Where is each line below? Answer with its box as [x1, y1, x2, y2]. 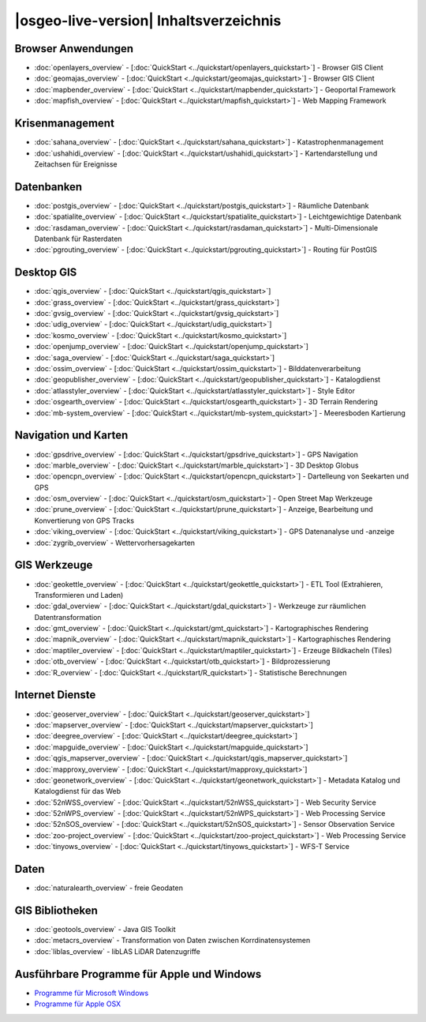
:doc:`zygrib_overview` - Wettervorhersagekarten [34, 538, 196, 547]
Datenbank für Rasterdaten [34, 234, 122, 243]
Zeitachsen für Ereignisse [34, 159, 118, 169]
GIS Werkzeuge [14, 558, 93, 572]
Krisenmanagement [14, 117, 114, 130]
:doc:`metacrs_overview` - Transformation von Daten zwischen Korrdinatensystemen [34, 936, 311, 945]
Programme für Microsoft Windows [34, 988, 149, 998]
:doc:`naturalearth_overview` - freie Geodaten [34, 883, 183, 892]
